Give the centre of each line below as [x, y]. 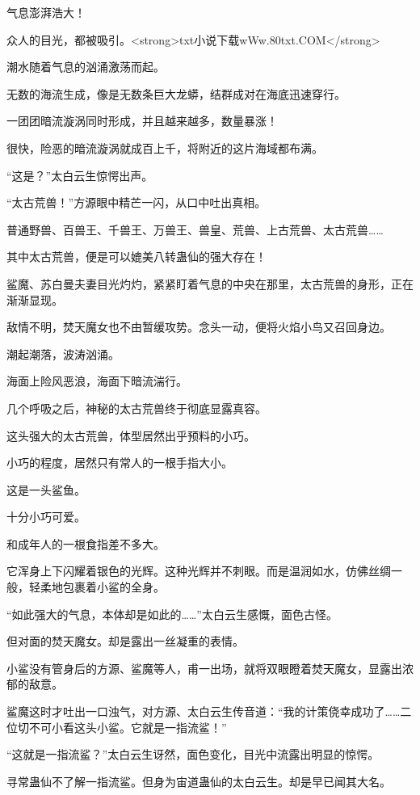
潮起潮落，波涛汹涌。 [63, 353]
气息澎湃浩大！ [46, 12]
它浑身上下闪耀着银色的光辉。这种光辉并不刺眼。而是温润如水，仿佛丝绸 [199, 571]
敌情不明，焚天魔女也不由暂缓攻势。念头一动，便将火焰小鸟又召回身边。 [199, 327]
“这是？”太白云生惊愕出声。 [80, 175]
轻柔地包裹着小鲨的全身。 [97, 587]
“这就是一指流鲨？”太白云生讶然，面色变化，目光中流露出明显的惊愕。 [193, 754]
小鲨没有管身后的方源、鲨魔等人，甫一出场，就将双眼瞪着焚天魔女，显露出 [204, 668]
